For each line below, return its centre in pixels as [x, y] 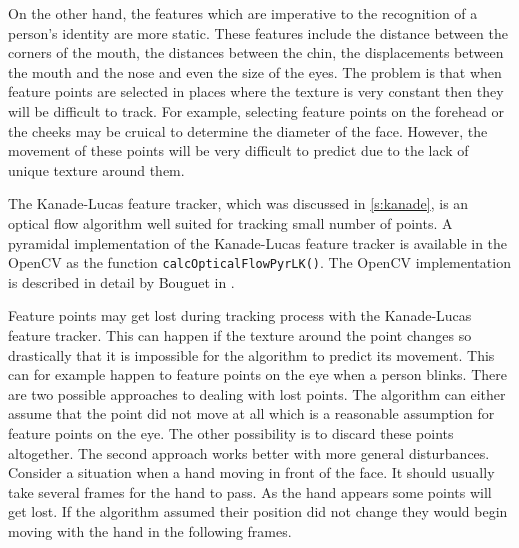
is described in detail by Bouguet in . [121, 281]
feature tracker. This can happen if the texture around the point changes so [240, 334]
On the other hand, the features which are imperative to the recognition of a [243, 13]
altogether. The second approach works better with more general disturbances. [249, 452]
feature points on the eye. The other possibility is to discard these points [231, 432]
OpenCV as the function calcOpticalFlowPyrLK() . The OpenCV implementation [259, 262]
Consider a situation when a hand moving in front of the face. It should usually [251, 472]
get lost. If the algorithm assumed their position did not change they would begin [258, 511]
